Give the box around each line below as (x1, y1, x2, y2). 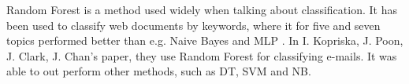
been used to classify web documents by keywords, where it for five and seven (6, 16, 381, 33)
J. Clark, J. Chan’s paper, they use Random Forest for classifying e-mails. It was (6, 47, 397, 64)
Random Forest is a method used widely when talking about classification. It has (6, 2, 397, 17)
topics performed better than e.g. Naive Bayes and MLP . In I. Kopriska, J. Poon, (6, 32, 403, 49)
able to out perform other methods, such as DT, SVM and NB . (6, 63, 311, 79)
